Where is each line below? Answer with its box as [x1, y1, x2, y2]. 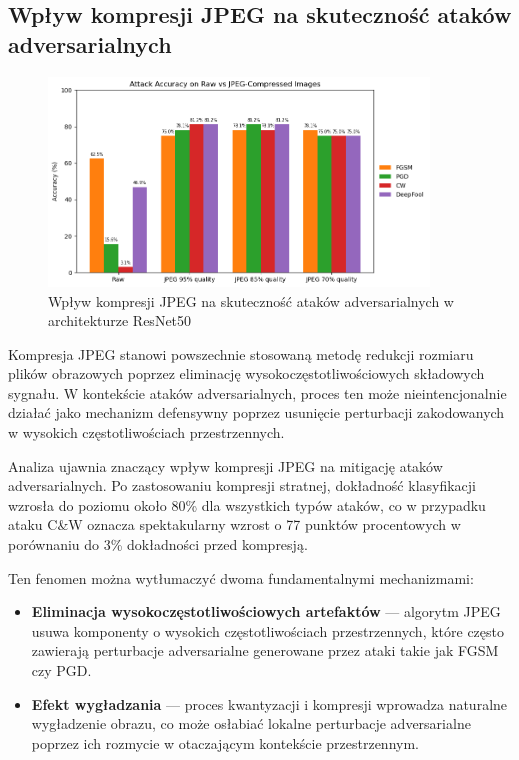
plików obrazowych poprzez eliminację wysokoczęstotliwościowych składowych [8, 363, 485, 384]
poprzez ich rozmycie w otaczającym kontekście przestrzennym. [31, 732, 419, 753]
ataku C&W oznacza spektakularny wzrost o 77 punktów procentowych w [8, 514, 461, 535]
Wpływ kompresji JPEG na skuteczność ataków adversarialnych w [48, 290, 454, 311]
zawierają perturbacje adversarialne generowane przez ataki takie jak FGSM [31, 640, 499, 661]
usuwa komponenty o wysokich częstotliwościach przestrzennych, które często [31, 620, 505, 641]
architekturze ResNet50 [48, 310, 192, 331]
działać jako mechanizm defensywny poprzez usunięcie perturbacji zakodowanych [8, 402, 505, 423]
